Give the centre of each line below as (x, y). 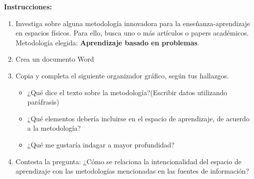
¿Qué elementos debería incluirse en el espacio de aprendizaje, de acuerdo (138, 118)
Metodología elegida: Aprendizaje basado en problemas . (107, 42)
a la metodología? (54, 128)
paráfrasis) (43, 102)
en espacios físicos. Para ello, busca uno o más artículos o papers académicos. (132, 33)
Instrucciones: (28, 6)
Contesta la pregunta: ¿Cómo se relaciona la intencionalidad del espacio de (128, 161)
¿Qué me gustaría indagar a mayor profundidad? (101, 144)
